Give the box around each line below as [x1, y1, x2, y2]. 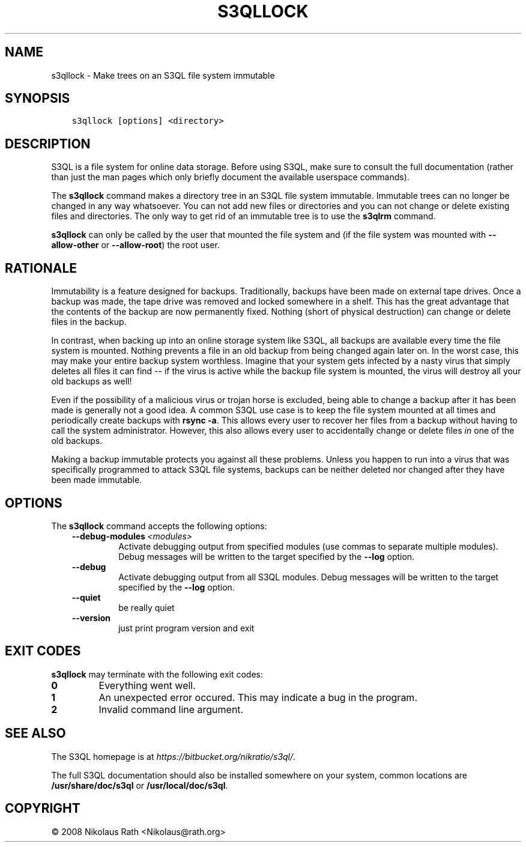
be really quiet [118, 602, 175, 613]
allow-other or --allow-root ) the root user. [51, 240, 220, 250]
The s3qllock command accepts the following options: [51, 520, 267, 531]
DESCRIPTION [5, 136, 91, 151]
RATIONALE [5, 260, 77, 276]
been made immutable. [51, 475, 142, 485]
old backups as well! [51, 376, 132, 387]
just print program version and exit [118, 622, 255, 633]
